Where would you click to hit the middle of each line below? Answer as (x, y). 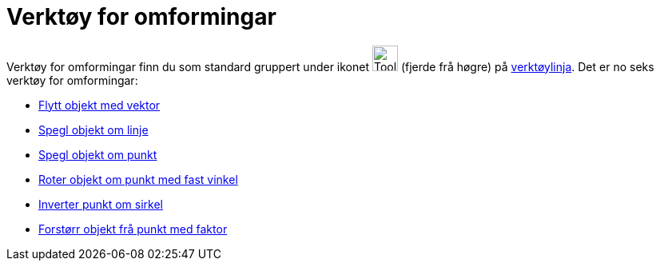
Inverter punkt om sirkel (101, 204)
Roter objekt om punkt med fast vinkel (138, 179)
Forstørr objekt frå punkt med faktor (133, 229)
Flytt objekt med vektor (99, 105)
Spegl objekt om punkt (98, 154)
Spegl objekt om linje (93, 130)
